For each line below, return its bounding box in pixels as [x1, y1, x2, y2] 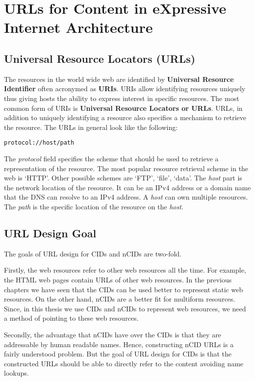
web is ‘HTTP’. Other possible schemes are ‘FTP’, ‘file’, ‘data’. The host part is [4, 173, 242, 183]
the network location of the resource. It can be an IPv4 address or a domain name [4, 182, 251, 192]
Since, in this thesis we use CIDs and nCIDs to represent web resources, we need [4, 303, 246, 313]
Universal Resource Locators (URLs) [4, 51, 196, 66]
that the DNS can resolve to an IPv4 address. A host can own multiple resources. [4, 192, 248, 202]
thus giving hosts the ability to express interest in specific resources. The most [4, 93, 239, 103]
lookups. [4, 368, 29, 378]
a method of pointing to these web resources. [4, 313, 139, 323]
